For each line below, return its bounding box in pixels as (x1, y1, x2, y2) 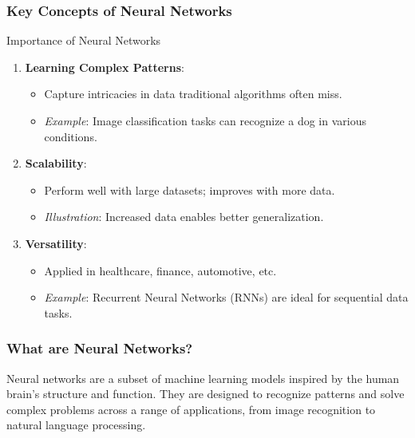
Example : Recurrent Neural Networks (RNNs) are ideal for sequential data (44, 289, 409, 306)
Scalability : (25, 155, 87, 172)
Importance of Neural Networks (6, 32, 161, 49)
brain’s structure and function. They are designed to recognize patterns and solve (6, 385, 405, 402)
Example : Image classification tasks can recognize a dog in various (44, 112, 366, 128)
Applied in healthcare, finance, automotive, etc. (44, 262, 277, 278)
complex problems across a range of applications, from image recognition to (6, 401, 376, 417)
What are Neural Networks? (6, 338, 193, 358)
